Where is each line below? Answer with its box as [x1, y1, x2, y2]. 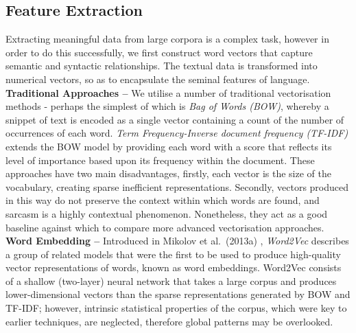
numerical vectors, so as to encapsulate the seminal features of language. [5, 71, 310, 86]
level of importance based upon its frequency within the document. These [5, 152, 315, 167]
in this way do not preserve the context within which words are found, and [5, 193, 320, 207]
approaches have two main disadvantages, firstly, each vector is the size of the [5, 166, 331, 181]
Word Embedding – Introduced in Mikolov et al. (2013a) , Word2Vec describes [5, 233, 349, 248]
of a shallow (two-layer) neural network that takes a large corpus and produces [5, 273, 337, 288]
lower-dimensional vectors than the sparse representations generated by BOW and [5, 287, 351, 301]
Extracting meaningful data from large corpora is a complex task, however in [5, 32, 329, 46]
